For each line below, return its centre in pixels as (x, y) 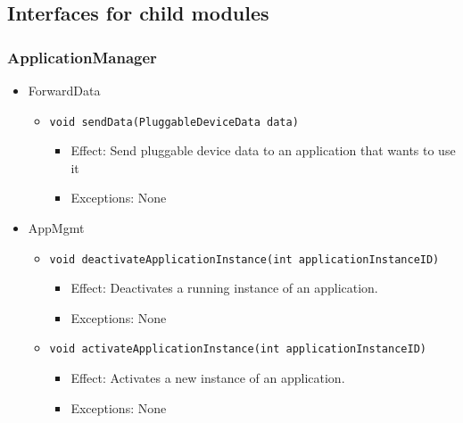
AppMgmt (56, 228)
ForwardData (64, 90)
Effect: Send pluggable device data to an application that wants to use (263, 150)
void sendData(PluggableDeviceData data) (174, 122)
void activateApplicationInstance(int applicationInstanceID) (238, 349)
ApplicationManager (82, 57)
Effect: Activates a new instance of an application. (208, 378)
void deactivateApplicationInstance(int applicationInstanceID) (244, 259)
